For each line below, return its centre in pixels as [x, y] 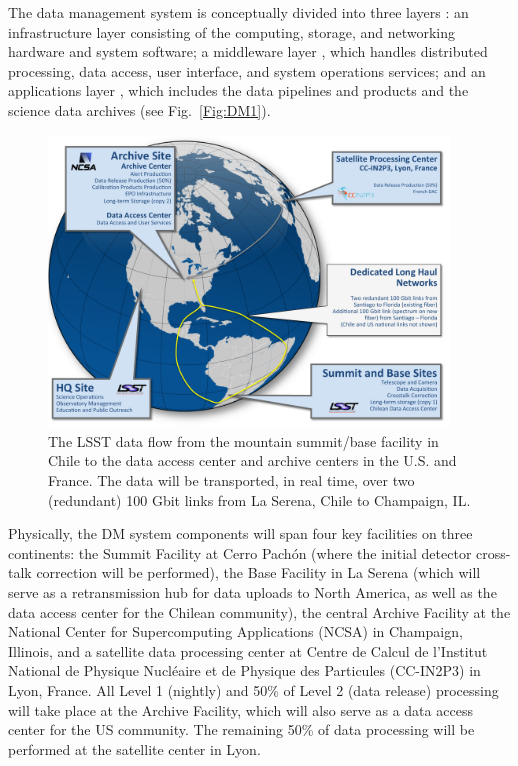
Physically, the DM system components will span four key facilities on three [240, 533]
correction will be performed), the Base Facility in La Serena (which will [258, 572]
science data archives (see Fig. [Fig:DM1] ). [139, 109]
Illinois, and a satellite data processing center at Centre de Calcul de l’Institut [248, 650]
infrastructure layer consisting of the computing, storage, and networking [232, 31]
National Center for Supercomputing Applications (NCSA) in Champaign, [235, 631]
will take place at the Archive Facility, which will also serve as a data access [240, 709]
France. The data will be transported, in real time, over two [231, 480]
